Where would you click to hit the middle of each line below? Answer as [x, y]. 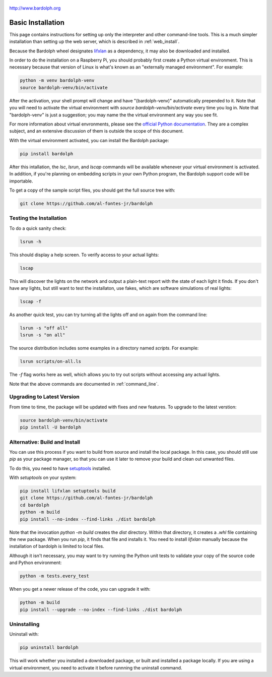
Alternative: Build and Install [45, 442]
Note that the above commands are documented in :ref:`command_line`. [84, 384]
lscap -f [31, 301]
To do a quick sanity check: [38, 228]
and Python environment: [36, 563]
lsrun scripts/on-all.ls [51, 361]
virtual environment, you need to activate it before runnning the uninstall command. [96, 667]
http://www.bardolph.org [35, 8]
